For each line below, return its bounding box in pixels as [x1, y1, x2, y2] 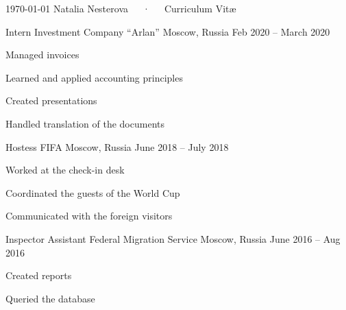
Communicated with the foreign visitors [5, 208, 173, 223]
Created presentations [5, 93, 97, 108]
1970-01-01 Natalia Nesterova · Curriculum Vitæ [5, 1, 236, 15]
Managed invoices [5, 47, 79, 62]
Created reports [5, 268, 72, 283]
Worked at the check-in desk [5, 163, 125, 177]
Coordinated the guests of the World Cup [5, 185, 180, 200]
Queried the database [5, 291, 95, 305]
